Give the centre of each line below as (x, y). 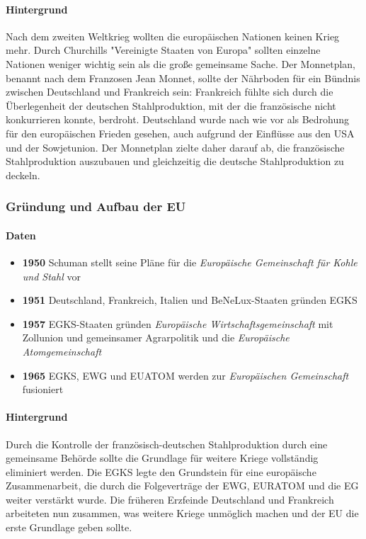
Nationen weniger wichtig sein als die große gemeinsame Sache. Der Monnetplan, (181, 63)
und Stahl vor (51, 276)
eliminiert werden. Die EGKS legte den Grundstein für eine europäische (161, 471)
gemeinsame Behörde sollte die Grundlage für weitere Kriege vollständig (162, 458)
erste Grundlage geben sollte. (69, 527)
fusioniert (43, 389)
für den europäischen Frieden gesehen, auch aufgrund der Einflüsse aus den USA (180, 133)
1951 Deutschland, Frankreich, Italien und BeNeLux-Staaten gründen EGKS (190, 300)
